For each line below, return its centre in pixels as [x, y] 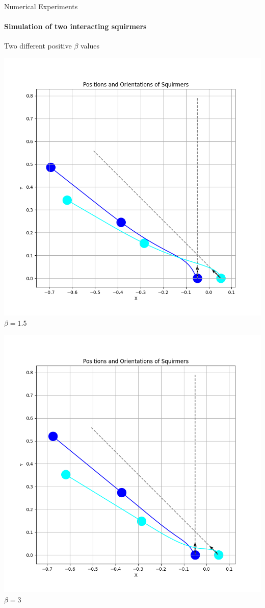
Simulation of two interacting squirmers [75, 26]
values [90, 46]
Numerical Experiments [41, 6]
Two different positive [38, 46]
